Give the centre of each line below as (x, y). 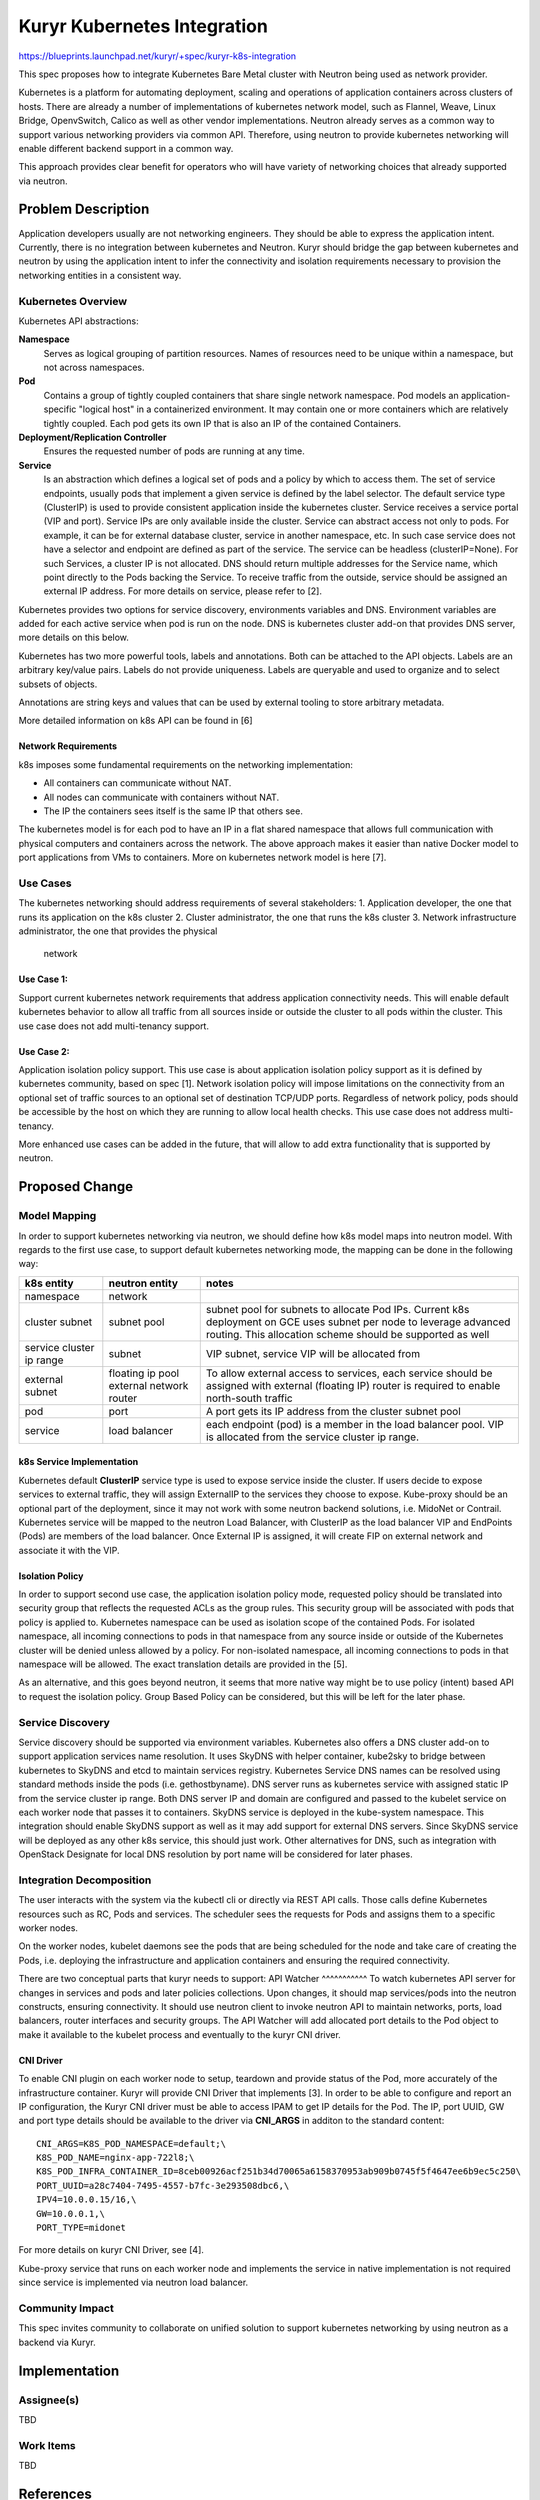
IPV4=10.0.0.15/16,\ (86, 2199)
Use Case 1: (43, 979)
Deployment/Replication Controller (92, 437)
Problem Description (84, 209)
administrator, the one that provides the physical (118, 931)
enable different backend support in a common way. (126, 148)
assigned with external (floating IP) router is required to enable (353, 1385)
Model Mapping (57, 1216)
